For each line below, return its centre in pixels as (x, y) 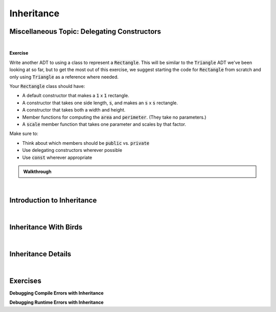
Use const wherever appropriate (57, 157)
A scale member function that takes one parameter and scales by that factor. (104, 124)
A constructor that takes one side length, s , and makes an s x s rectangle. (100, 103)
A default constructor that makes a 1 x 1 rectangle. (76, 96)
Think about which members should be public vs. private (86, 143)
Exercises (26, 281)
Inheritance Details (40, 254)
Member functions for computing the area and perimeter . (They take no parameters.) (114, 117)
